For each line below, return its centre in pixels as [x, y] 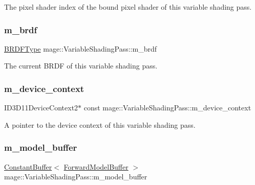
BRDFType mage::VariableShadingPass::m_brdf [80, 48]
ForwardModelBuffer [96, 166]
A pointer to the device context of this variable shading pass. [100, 124]
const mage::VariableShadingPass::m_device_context [167, 108]
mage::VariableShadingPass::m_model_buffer [76, 177]
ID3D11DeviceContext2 [41, 108]
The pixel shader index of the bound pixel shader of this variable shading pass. [128, 7]
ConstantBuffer [28, 166]
